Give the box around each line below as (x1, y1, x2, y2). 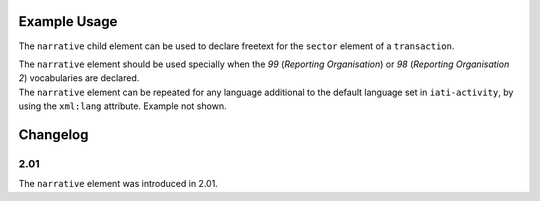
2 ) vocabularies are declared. (18, 72, 140, 84)
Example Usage (18, 13, 118, 30)
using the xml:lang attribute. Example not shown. (18, 100, 227, 112)
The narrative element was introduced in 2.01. (18, 178, 219, 190)
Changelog (18, 126, 89, 143)
